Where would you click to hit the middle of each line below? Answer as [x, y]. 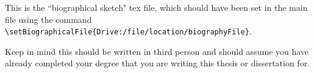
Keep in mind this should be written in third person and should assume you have [157, 51]
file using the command [48, 19]
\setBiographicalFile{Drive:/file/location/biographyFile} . [128, 31]
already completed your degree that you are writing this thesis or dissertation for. [158, 63]
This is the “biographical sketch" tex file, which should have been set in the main [156, 7]
